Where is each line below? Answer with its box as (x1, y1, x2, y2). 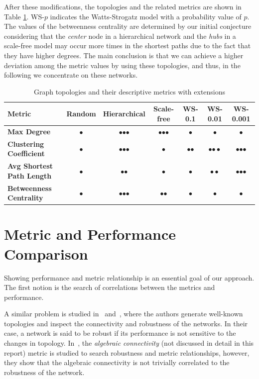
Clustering (7, 138, 44, 149)
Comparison (4, 243, 88, 264)
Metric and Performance (4, 224, 176, 244)
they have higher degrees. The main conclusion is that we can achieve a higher (4, 50, 244, 60)
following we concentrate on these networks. (4, 70, 138, 80)
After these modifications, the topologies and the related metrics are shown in (4, 1, 242, 11)
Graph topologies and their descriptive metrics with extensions (33, 86, 226, 96)
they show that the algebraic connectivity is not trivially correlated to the (4, 357, 230, 368)
